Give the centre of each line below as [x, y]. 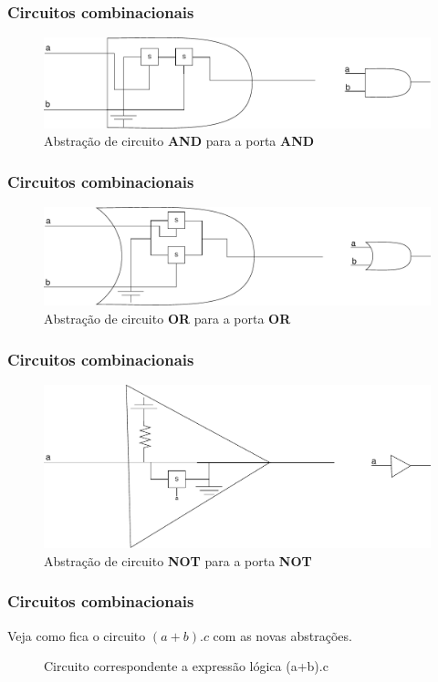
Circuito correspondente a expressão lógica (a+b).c [186, 666]
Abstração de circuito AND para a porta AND [179, 141]
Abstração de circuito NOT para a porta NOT [178, 560]
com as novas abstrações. [282, 635]
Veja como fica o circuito [77, 635]
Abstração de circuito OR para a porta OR [167, 319]
